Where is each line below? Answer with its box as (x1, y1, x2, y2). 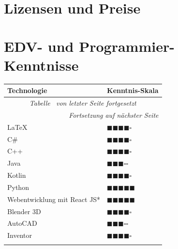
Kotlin (7, 170, 26, 180)
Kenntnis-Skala (107, 85, 159, 95)
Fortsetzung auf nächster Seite (69, 109, 159, 120)
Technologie (7, 85, 47, 95)
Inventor (7, 230, 32, 240)
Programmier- (79, 36, 175, 56)
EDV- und (4, 36, 74, 56)
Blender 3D (7, 206, 41, 216)
